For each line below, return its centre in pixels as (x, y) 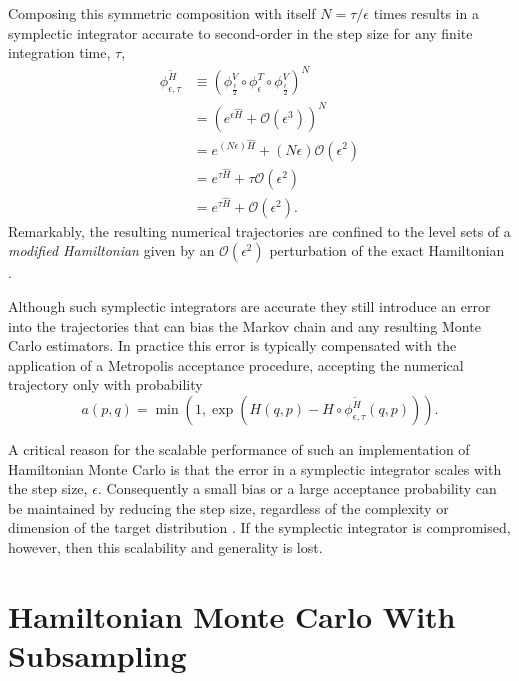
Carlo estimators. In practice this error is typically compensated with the (232, 345)
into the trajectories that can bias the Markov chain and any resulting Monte (244, 325)
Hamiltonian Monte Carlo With (232, 615)
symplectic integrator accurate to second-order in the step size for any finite (240, 32)
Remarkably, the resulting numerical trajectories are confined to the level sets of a (259, 230)
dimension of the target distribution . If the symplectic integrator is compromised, (259, 527)
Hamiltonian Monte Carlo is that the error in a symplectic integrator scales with (255, 468)
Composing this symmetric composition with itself (162, 13)
